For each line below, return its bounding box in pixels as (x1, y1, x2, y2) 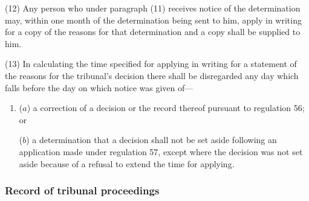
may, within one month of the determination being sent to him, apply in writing (5, 13, 302, 26)
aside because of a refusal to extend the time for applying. (19, 157, 235, 170)
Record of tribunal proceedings (5, 183, 160, 198)
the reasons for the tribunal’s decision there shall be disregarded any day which (5, 69, 299, 81)
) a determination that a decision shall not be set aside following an (26, 133, 277, 146)
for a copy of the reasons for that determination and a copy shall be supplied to (5, 25, 301, 38)
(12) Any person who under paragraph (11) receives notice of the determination (5, 2, 301, 14)
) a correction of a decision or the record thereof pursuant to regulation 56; (27, 101, 305, 114)
